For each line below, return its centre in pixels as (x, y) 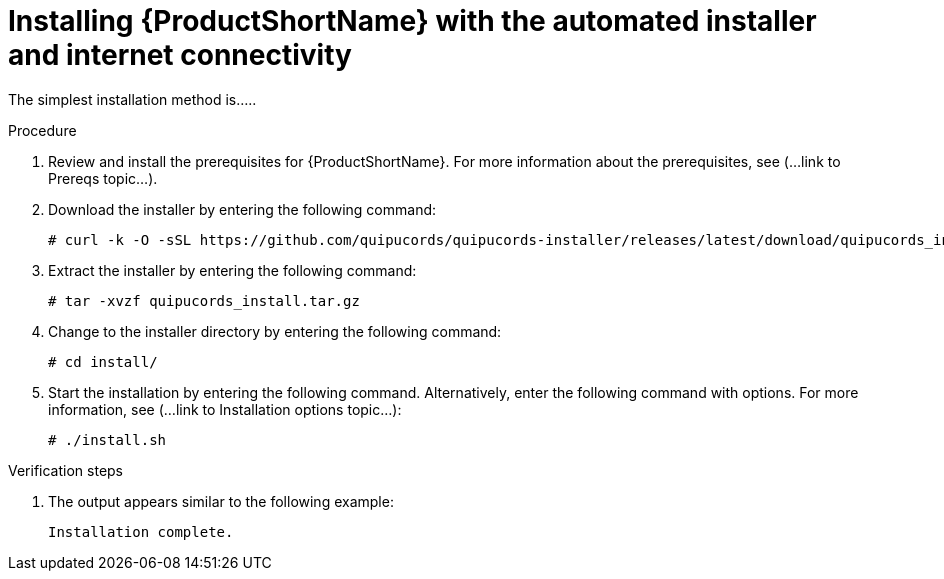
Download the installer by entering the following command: (242, 209)
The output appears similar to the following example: (221, 501)
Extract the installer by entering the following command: (232, 270)
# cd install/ (103, 361)
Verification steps (66, 470)
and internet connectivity (180, 55)
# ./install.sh (107, 439)
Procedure (42, 130)
